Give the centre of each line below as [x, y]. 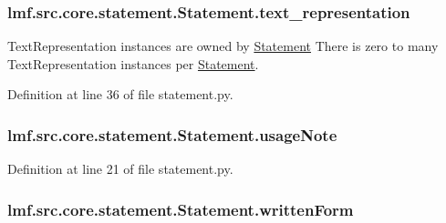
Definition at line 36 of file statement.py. [120, 94]
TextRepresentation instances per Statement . [133, 63]
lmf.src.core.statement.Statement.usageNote [172, 134]
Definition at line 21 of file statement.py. [120, 169]
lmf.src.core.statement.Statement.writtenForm [181, 209]
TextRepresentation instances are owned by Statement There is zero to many [223, 46]
